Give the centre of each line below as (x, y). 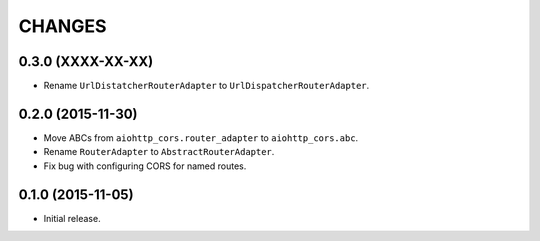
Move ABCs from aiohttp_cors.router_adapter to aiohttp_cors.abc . (201, 137)
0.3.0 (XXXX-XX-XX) (86, 61)
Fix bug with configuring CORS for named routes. (145, 166)
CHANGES (62, 26)
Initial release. (72, 218)
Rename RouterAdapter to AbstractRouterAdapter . (159, 152)
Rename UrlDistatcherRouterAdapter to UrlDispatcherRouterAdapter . (206, 86)
